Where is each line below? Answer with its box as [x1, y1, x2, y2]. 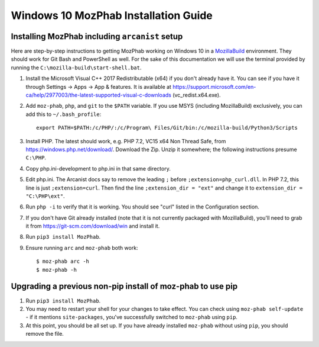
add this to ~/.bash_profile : [25, 110, 102, 118]
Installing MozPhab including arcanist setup [11, 31, 183, 41]
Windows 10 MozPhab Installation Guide [11, 9, 213, 22]
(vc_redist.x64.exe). [172, 92, 221, 99]
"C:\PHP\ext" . [25, 192, 65, 200]
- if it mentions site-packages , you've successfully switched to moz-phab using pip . [25, 314, 237, 321]
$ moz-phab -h [36, 266, 77, 273]
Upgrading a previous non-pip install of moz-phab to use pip [11, 281, 238, 291]
